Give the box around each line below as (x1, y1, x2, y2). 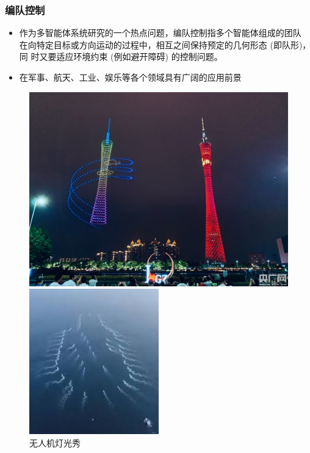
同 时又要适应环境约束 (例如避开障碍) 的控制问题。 (19, 50, 223, 63)
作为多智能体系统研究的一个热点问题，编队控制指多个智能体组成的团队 (19, 26, 301, 39)
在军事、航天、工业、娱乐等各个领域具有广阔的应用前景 (19, 71, 242, 83)
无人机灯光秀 (29, 436, 81, 449)
